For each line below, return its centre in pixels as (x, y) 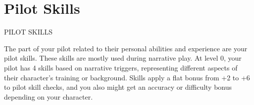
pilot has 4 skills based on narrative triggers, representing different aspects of (121, 67)
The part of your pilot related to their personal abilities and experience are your (126, 48)
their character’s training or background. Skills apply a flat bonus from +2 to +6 (127, 77)
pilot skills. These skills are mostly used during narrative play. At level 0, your (123, 58)
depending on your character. (49, 96)
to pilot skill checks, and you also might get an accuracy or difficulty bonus (118, 87)
